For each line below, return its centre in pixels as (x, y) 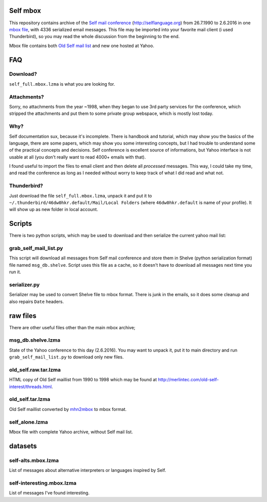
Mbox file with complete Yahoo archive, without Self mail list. (71, 432)
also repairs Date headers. (37, 301)
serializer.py (24, 285)
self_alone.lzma (28, 422)
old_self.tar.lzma (30, 400)
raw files (23, 316)
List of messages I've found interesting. (49, 493)
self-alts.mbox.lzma (34, 460)
